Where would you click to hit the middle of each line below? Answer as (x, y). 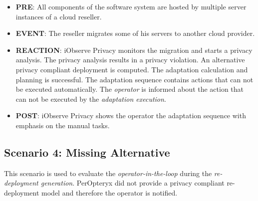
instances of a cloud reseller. (59, 16)
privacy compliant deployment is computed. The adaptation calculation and (132, 69)
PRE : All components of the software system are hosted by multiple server (131, 6)
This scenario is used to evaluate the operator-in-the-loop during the (108, 173)
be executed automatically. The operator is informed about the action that (130, 89)
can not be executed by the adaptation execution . (91, 99)
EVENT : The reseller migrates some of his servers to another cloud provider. (135, 33)
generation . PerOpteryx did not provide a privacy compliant (132, 183)
